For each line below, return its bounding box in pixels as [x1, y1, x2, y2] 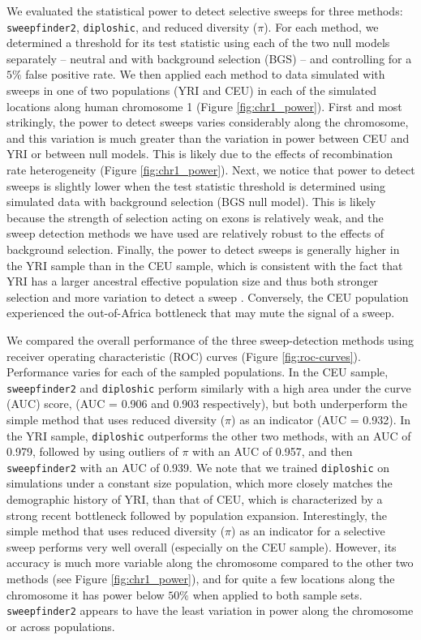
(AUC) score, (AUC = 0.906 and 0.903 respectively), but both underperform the [6, 395, 407, 412]
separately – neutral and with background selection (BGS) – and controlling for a [6, 49, 412, 67]
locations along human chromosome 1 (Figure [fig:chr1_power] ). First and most [6, 97, 402, 114]
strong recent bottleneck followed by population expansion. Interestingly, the [6, 506, 387, 523]
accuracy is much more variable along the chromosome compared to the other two [6, 554, 414, 571]
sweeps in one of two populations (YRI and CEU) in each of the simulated [6, 82, 377, 99]
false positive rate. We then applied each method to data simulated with [25, 66, 385, 83]
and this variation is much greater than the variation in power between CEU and [6, 129, 410, 146]
